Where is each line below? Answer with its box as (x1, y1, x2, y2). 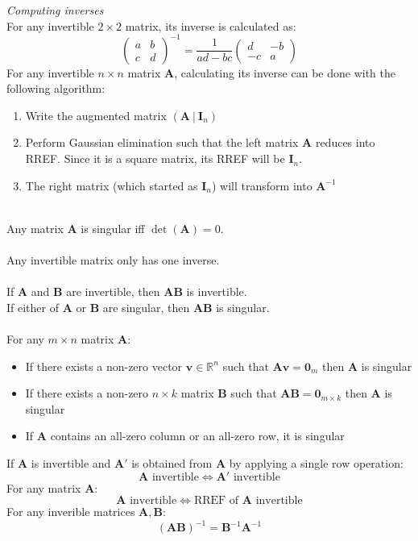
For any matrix (6, 479, 81, 496)
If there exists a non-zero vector (25, 357, 183, 374)
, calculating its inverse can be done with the (174, 64, 395, 81)
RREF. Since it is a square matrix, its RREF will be (25, 150, 285, 167)
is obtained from (131, 454, 213, 471)
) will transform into (212, 177, 312, 194)
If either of (6, 298, 59, 315)
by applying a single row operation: (229, 454, 404, 471)
